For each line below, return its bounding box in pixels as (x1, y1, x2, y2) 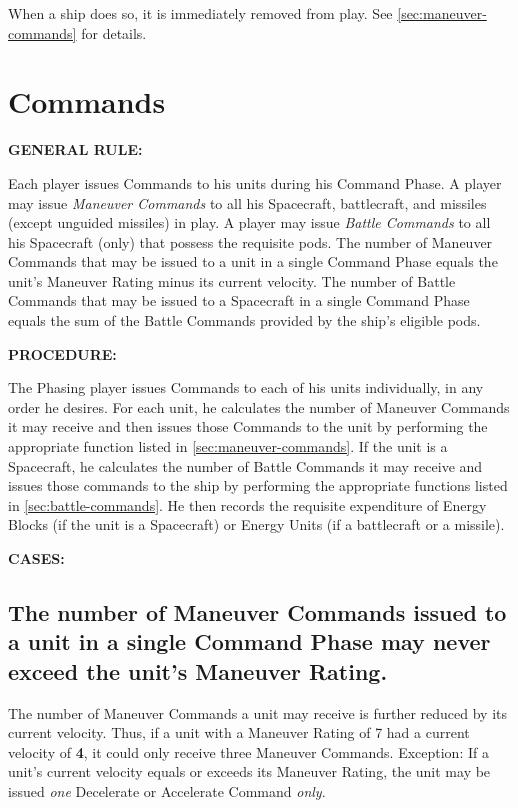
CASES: (8, 548, 65, 568)
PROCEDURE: (8, 343, 117, 364)
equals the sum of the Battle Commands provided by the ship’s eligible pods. (8, 310, 481, 331)
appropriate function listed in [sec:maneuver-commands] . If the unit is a (8, 436, 448, 457)
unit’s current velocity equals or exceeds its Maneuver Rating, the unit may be (8, 761, 491, 782)
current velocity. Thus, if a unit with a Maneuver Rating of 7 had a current (8, 722, 470, 743)
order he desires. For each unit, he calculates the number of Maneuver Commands (8, 396, 510, 417)
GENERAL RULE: (8, 139, 143, 160)
